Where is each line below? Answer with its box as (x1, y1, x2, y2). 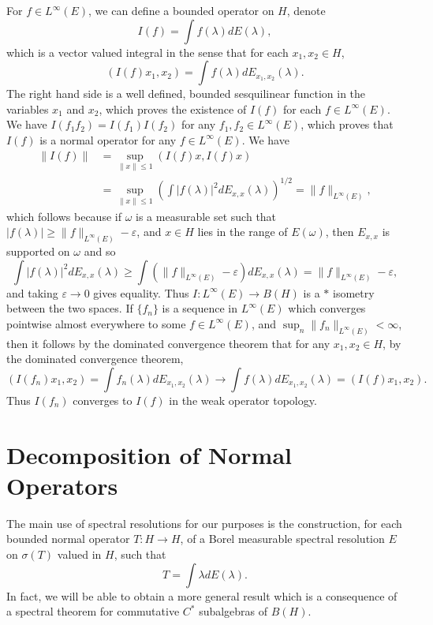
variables (6, 100, 49, 117)
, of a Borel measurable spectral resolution (180, 530, 385, 547)
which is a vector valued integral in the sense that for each (6, 43, 289, 60)
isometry (333, 284, 375, 301)
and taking (6, 284, 58, 301)
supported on (6, 243, 70, 260)
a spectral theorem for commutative (6, 603, 180, 619)
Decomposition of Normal (6, 438, 293, 470)
